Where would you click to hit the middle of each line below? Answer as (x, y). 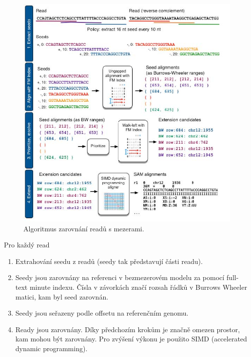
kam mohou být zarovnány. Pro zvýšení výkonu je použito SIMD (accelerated (131, 339)
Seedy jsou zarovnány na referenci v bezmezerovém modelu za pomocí (120, 277)
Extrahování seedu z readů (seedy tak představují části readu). (109, 261)
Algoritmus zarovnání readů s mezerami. (84, 228)
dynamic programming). (51, 348)
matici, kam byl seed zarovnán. (62, 296)
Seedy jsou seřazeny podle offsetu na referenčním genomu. (102, 313)
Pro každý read (27, 245)
